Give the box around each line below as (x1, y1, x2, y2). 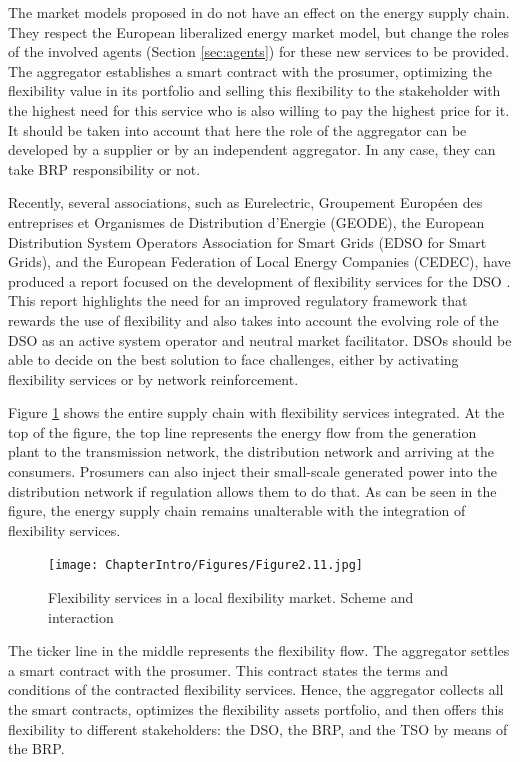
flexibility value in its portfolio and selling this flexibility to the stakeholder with (8, 80, 501, 101)
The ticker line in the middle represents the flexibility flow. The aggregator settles (8, 640, 510, 661)
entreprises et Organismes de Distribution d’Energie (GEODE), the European (8, 211, 485, 232)
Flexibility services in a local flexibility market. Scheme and (48, 587, 414, 608)
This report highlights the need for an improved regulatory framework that (8, 290, 468, 311)
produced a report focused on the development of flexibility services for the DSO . (8, 270, 511, 291)
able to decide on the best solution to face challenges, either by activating (8, 349, 459, 370)
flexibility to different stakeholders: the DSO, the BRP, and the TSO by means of (8, 718, 508, 739)
